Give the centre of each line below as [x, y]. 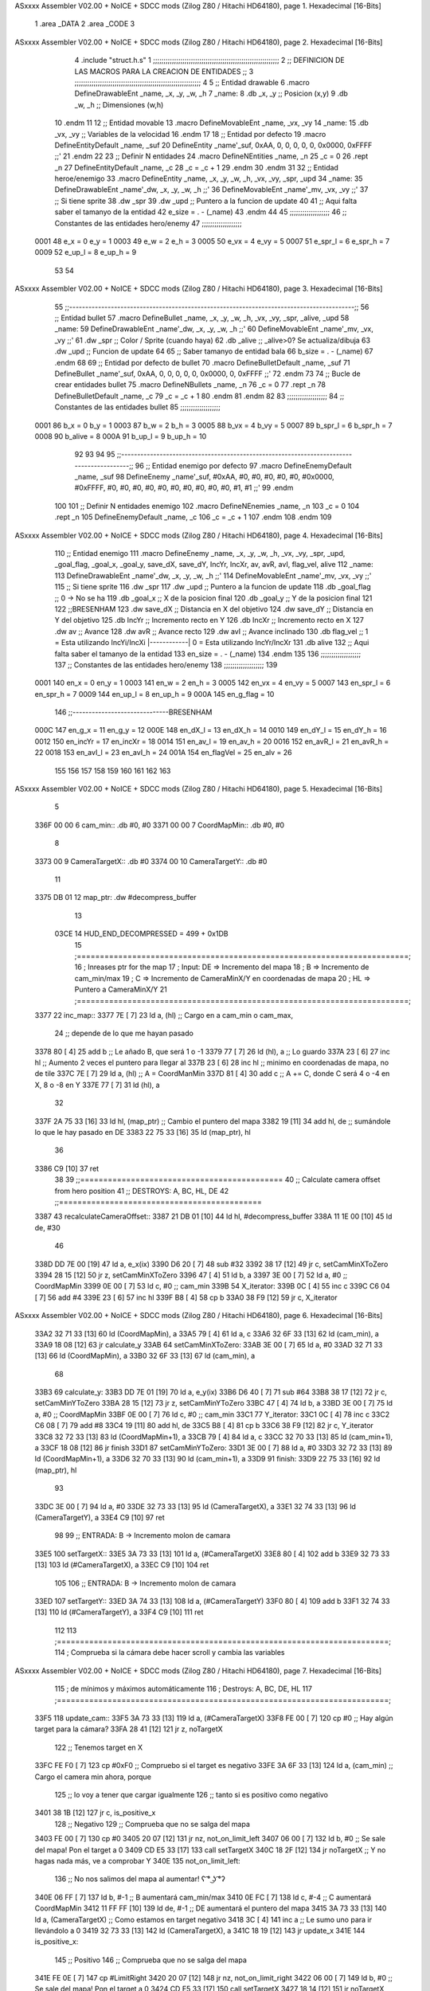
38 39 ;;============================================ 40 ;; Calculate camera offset [217, 1179]
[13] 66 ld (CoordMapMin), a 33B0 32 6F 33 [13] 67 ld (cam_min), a [145, 1356]
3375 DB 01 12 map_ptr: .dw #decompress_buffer [115, 898]
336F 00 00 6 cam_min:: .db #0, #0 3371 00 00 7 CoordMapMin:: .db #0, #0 [160, 825]
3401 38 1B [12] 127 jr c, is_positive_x [95, 1813]
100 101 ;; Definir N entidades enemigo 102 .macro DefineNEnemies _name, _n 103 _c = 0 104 [207, 506]
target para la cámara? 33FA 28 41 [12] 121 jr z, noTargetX [129, 1729]
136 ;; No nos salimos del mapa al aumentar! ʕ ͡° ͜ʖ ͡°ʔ [140, 1879]
